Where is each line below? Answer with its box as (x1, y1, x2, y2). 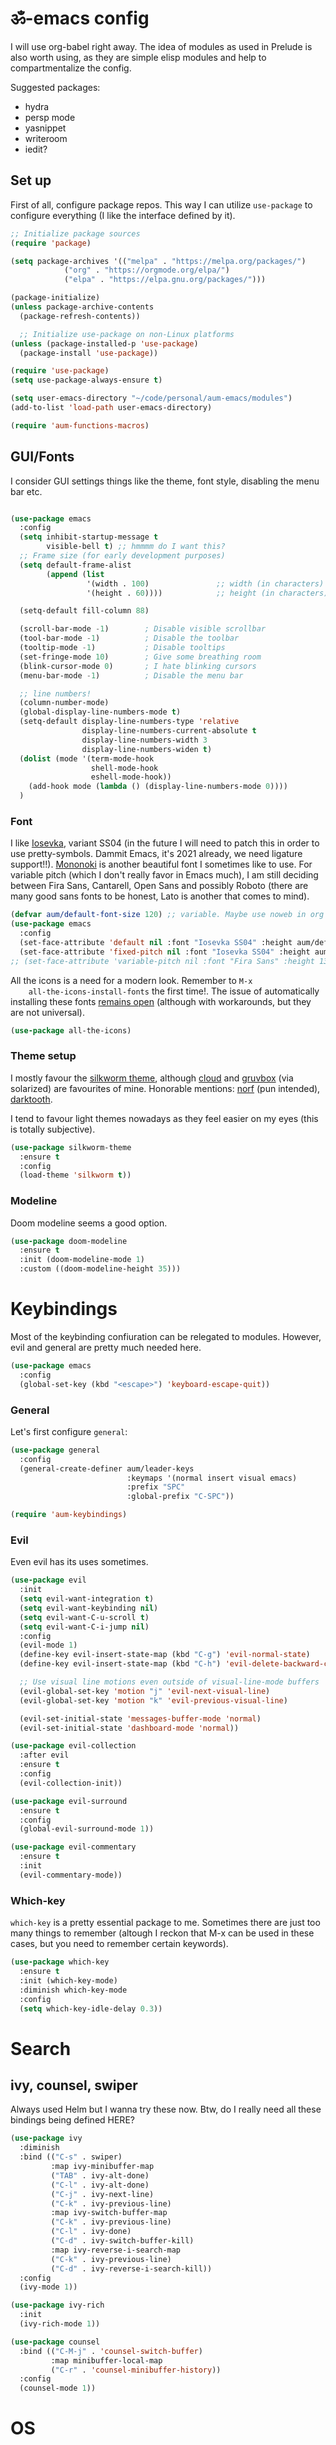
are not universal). (10, 1006, 85, 1018)
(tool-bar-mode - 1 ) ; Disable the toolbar (19, 633, 240, 644)
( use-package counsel (10, 2337, 101, 2347)
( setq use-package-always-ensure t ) (10, 375, 163, 386)
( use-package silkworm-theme (10, 1142, 132, 1152)
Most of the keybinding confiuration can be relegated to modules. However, (10, 1331, 322, 1343)
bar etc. (10, 485, 43, 497)
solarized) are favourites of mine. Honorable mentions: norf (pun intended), (10, 1082, 321, 1094)
